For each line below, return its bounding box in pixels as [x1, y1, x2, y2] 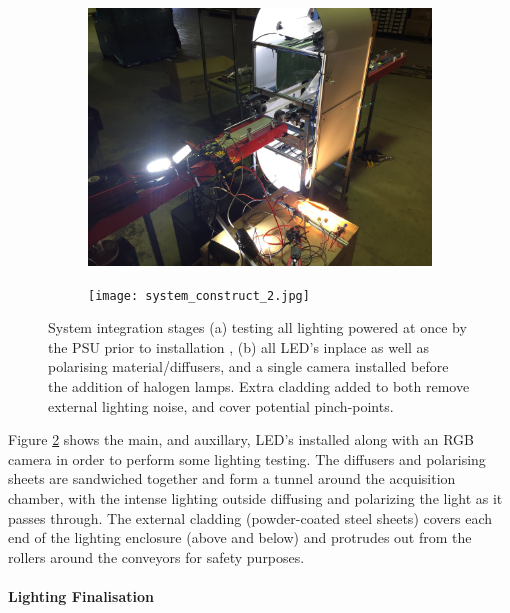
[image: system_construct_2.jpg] [88, 288, 310, 303]
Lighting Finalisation [8, 585, 154, 606]
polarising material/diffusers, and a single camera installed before [48, 356, 449, 377]
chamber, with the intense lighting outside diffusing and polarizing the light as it [8, 488, 503, 508]
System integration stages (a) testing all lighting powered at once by [48, 317, 467, 338]
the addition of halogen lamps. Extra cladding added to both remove [48, 376, 470, 397]
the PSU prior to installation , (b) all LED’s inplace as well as [48, 336, 430, 357]
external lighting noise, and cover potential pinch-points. [48, 395, 394, 416]
